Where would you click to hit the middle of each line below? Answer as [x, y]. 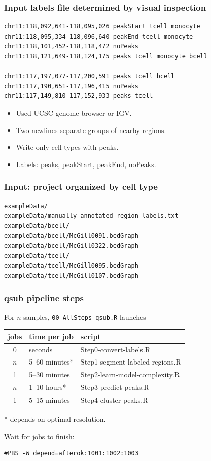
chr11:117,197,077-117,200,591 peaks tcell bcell [90, 76]
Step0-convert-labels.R [115, 349]
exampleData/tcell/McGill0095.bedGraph [71, 266]
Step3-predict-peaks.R [115, 387]
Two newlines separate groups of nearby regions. [91, 130]
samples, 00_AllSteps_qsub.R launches [85, 317]
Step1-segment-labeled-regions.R [131, 362]
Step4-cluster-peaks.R [114, 399]
